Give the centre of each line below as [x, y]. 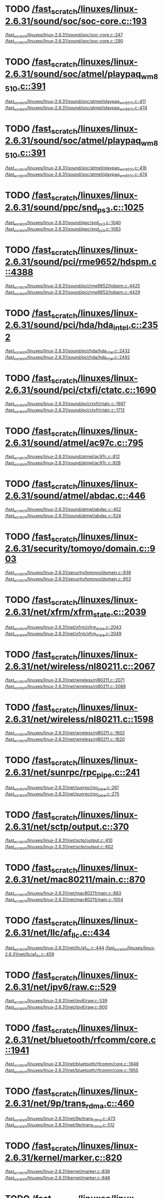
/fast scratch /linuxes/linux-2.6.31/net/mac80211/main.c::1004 [64, 900]
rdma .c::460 [110, 1104]
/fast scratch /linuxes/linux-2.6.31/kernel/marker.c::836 [58, 1172]
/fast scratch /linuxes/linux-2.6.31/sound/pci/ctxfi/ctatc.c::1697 [65, 404]
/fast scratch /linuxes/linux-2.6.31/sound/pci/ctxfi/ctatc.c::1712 [65, 410]
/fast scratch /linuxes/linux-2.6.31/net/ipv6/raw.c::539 [56, 1001]
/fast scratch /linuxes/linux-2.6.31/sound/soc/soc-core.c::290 [64, 42]
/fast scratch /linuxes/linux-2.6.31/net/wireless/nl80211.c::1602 [65, 733]
